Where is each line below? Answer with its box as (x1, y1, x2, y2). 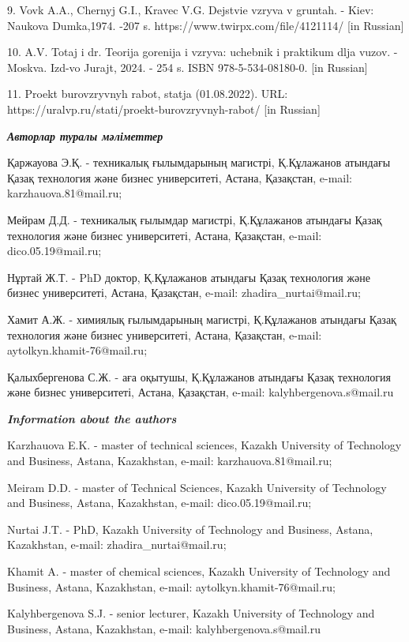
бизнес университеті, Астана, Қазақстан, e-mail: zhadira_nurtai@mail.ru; (7, 284, 361, 301)
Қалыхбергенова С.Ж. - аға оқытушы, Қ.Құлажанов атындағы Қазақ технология (7, 368, 391, 385)
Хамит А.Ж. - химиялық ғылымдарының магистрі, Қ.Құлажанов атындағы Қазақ (7, 310, 396, 327)
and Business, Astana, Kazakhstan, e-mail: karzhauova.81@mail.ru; (7, 452, 332, 469)
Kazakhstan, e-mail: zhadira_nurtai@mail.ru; (7, 536, 227, 553)
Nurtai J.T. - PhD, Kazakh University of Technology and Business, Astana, (7, 520, 373, 537)
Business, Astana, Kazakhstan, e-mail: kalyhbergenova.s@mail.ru (7, 620, 321, 636)
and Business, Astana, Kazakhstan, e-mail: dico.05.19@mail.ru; (7, 494, 312, 511)
